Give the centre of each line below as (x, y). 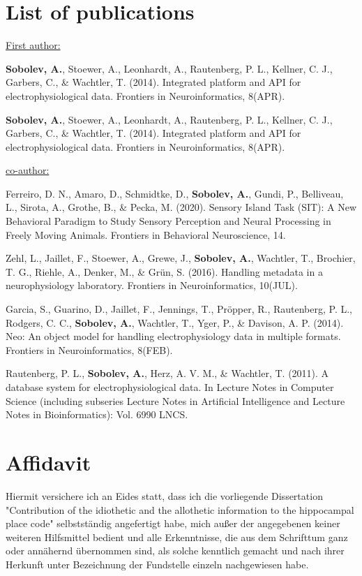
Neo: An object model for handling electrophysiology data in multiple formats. (173, 336)
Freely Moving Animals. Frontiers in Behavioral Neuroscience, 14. (146, 234)
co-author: (28, 170)
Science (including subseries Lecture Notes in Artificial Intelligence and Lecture (175, 400)
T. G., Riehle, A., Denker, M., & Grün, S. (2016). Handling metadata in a (164, 271)
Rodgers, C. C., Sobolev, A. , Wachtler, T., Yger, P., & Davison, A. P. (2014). (175, 322)
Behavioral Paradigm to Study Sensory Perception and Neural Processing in (168, 221)
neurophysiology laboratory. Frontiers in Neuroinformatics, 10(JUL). (152, 285)
